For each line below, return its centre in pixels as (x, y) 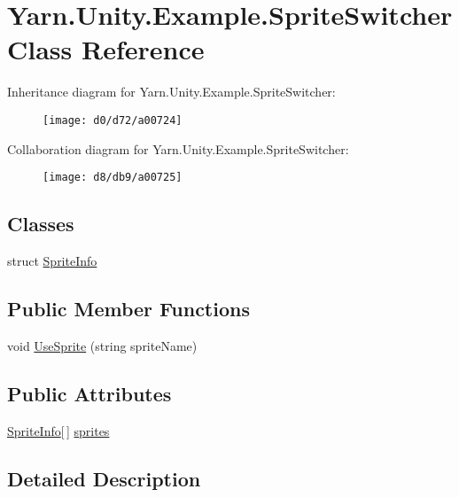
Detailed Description (104, 478)
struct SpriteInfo (52, 261)
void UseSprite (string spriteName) (102, 345)
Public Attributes (89, 393)
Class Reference (106, 49)
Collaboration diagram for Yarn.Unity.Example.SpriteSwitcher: (178, 148)
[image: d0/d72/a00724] (113, 120)
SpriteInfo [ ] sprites (58, 430)
